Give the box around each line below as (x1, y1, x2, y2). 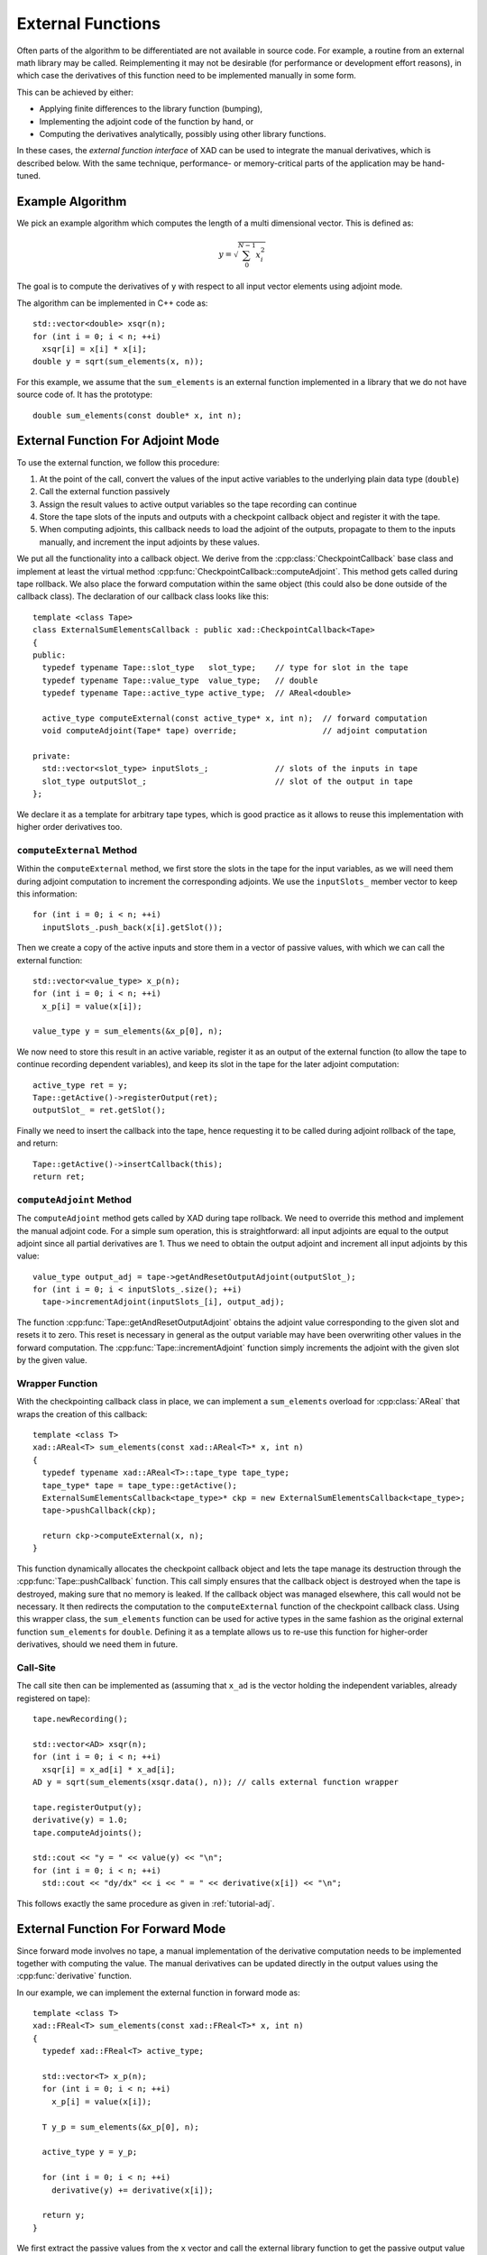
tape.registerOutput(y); (32, 1802, 142, 1812)
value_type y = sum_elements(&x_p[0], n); (32, 1026, 224, 1036)
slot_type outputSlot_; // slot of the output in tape (41, 776, 414, 787)
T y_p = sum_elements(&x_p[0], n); (41, 2122, 200, 2132)
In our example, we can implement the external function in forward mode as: (16, 1987, 301, 1998)
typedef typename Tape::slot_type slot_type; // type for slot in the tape (41, 663, 409, 673)
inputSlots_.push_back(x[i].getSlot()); (41, 922, 224, 933)
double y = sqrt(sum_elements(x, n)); (32, 356, 205, 367)
